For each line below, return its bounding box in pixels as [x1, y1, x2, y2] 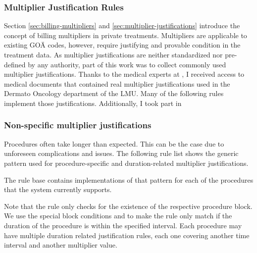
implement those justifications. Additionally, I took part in [4, 98, 182, 108]
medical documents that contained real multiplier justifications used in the [4, 78, 230, 89]
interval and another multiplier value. [4, 240, 117, 250]
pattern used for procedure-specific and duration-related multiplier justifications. [4, 157, 249, 168]
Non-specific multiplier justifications [4, 119, 152, 131]
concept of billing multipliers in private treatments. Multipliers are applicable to [4, 30, 247, 40]
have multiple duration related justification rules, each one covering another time [4, 230, 250, 240]
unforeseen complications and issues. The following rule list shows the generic [4, 148, 239, 158]
